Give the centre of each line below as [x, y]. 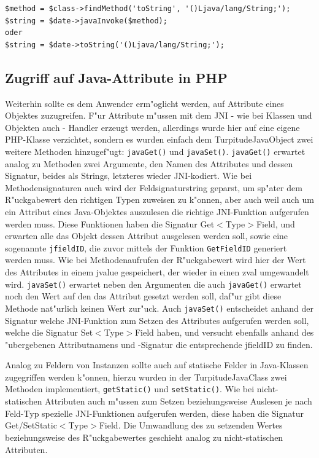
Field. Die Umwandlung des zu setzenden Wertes [191, 425]
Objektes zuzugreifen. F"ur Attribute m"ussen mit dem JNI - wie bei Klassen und [159, 115]
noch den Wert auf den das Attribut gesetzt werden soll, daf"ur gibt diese [143, 296]
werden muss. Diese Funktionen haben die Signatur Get [110, 223]
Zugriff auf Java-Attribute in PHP [116, 77]
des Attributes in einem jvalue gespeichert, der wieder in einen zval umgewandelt [157, 272]
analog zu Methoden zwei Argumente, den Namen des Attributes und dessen [149, 163]
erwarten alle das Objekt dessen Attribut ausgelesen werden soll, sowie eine [147, 236]
